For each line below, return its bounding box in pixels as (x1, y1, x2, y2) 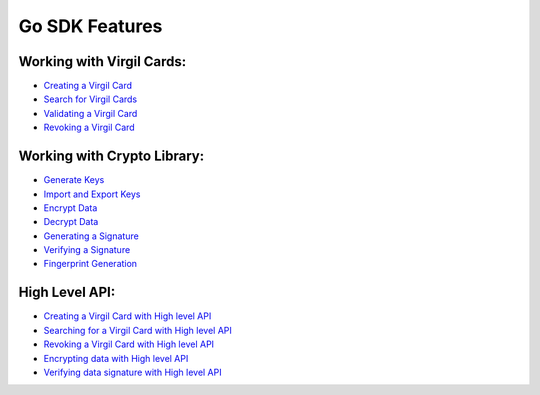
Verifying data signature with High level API (43, 366, 222, 378)
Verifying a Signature (43, 244, 131, 256)
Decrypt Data (43, 216, 99, 228)
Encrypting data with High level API (43, 352, 189, 364)
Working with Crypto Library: (18, 148, 205, 165)
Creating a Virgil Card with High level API (43, 310, 212, 322)
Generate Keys (43, 174, 105, 186)
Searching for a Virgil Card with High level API (43, 324, 232, 336)
